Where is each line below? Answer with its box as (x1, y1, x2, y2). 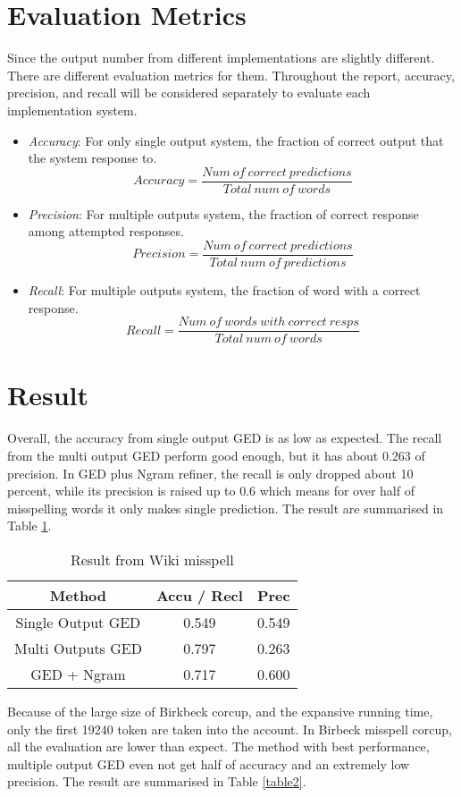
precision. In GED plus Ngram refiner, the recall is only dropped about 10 (7, 463, 414, 482)
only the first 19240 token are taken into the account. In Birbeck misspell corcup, (7, 719, 452, 738)
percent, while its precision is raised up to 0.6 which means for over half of (7, 481, 415, 500)
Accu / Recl (155, 584, 243, 606)
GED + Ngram (30, 663, 126, 684)
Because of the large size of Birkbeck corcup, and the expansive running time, (7, 701, 433, 720)
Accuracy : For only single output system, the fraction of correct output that (28, 131, 444, 149)
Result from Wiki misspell (70, 548, 234, 570)
